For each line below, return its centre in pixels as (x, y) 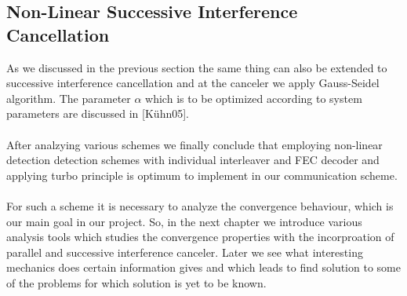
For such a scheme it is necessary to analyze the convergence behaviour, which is (200, 205)
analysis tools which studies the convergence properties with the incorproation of (200, 237)
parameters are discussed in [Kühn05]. (98, 113)
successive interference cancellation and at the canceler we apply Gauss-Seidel (193, 83)
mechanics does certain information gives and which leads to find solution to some (203, 267)
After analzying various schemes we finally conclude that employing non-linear (194, 144)
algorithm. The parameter (69, 98)
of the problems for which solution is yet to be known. (136, 282)
